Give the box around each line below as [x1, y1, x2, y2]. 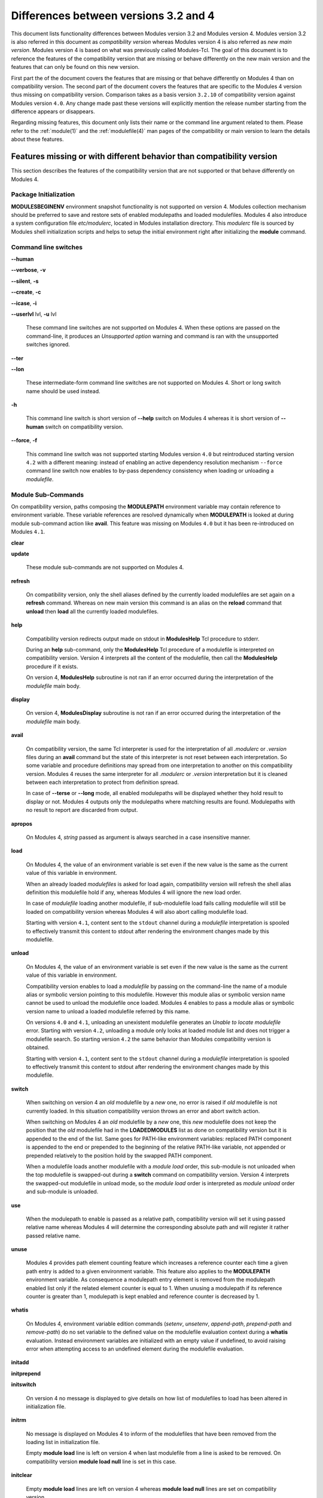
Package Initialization [11, 191, 75, 199]
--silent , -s [11, 277, 39, 285]
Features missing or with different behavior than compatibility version [11, 152, 278, 162]
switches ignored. [26, 341, 70, 348]
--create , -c [11, 288, 41, 296]
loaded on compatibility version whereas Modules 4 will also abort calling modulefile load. [26, 908, 248, 915]
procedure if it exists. [26, 663, 78, 670]
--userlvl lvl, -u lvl [11, 310, 57, 318]
